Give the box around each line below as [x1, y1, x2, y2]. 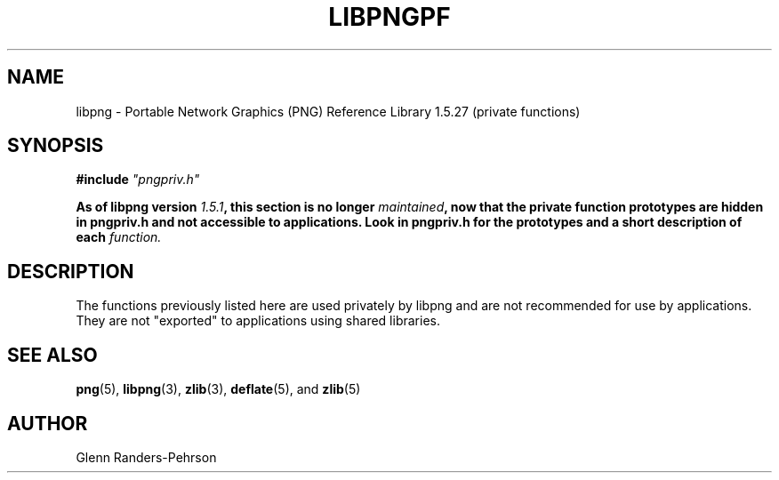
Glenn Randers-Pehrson [76, 449, 217, 465]
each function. [76, 229, 162, 245]
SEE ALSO [7, 343, 98, 366]
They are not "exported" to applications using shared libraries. [76, 313, 440, 329]
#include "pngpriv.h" [76, 172, 200, 188]
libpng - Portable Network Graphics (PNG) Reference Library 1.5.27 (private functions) [76, 103, 581, 119]
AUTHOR [7, 412, 88, 435]
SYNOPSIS [7, 134, 104, 157]
